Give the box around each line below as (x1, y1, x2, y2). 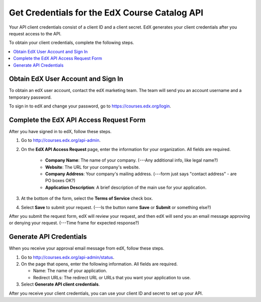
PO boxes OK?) (45, 178, 76, 183)
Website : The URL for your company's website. (45, 164, 140, 170)
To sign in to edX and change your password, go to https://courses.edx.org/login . (9, 103, 171, 109)
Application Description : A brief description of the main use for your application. (45, 184, 207, 190)
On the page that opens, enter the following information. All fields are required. (21, 261, 178, 267)
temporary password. (9, 94, 52, 100)
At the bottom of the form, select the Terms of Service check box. (21, 196, 153, 201)
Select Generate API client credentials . (21, 281, 100, 287)
